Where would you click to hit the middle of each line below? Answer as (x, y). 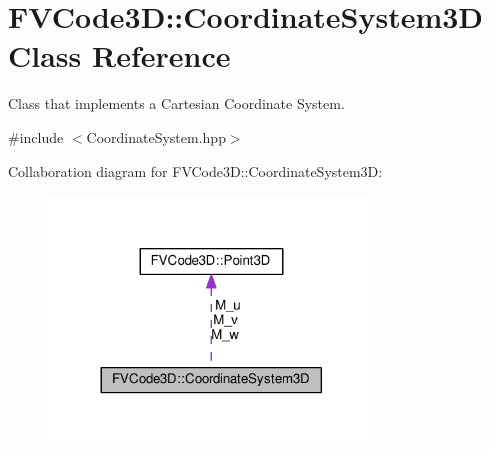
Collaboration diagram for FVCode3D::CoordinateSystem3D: (195, 170)
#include (36, 136)
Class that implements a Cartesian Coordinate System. (176, 103)
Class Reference (119, 55)
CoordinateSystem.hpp (156, 136)
